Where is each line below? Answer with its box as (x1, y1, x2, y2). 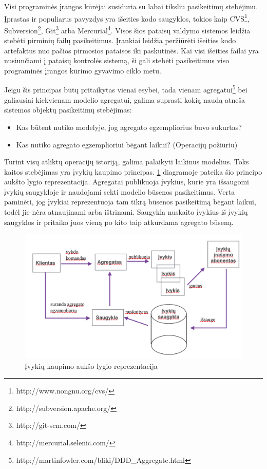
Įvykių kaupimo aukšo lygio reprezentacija (25, 360, 158, 371)
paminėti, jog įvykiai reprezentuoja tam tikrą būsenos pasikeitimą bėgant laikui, (4, 196, 256, 207)
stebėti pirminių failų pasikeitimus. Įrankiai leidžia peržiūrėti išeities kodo (4, 35, 236, 46)
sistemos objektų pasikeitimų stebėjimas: (4, 104, 132, 115)
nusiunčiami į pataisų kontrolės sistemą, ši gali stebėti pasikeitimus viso (4, 55, 230, 66)
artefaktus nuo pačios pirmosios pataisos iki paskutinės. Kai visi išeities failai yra (4, 45, 259, 55)
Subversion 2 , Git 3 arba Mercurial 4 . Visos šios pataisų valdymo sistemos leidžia (4, 23, 251, 35)
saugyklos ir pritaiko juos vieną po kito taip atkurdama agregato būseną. (4, 216, 234, 227)
